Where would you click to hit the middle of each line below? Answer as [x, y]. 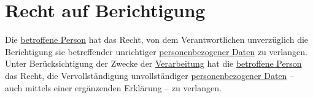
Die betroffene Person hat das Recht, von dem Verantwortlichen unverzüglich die [157, 40]
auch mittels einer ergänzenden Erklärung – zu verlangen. [113, 87]
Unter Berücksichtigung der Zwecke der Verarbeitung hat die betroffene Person [153, 63]
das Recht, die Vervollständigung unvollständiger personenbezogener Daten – [150, 75]
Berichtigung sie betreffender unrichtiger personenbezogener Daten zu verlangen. [156, 51]
